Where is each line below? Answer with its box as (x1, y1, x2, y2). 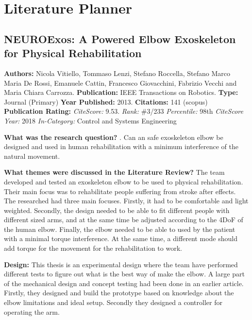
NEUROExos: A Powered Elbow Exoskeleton (4, 31, 236, 46)
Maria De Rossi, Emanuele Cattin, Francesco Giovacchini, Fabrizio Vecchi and (4, 77, 237, 88)
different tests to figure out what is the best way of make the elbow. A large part (4, 269, 245, 279)
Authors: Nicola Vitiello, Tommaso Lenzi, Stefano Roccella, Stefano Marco (4, 68, 230, 78)
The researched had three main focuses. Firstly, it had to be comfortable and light (4, 196, 249, 206)
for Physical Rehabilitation (4, 46, 142, 61)
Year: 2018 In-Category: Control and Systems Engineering (4, 115, 177, 125)
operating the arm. (4, 306, 60, 317)
